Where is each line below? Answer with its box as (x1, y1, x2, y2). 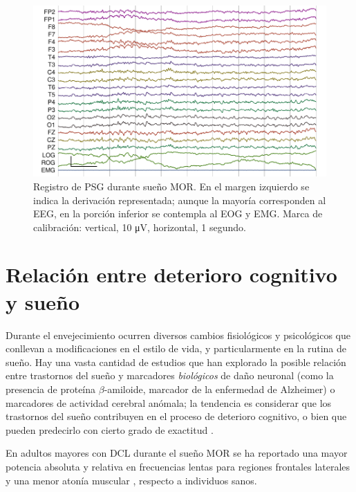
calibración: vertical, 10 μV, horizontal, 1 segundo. (33, 219, 246, 234)
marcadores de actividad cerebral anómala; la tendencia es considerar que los (6, 395, 332, 410)
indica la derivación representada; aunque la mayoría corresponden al (33, 192, 326, 207)
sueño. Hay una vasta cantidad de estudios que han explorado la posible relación (6, 354, 346, 369)
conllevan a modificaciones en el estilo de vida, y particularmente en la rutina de (6, 341, 346, 356)
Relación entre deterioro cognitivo (6, 260, 337, 289)
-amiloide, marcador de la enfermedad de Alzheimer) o (104, 381, 335, 396)
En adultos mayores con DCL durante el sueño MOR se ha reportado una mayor (6, 446, 348, 460)
